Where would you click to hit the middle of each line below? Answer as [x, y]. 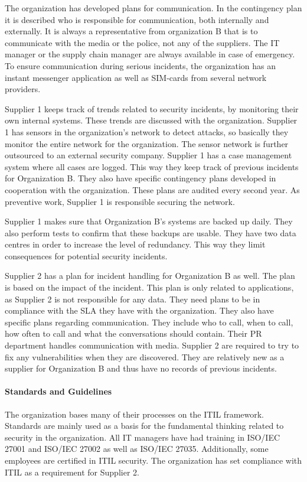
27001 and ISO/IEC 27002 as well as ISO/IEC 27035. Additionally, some [137, 449]
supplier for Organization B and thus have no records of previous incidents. [141, 368]
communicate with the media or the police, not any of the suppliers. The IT [142, 42]
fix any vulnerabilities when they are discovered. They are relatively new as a [145, 356]
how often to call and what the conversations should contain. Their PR [133, 333]
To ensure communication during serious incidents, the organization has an [141, 65]
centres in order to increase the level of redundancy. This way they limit [135, 244]
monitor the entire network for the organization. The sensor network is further [147, 143]
